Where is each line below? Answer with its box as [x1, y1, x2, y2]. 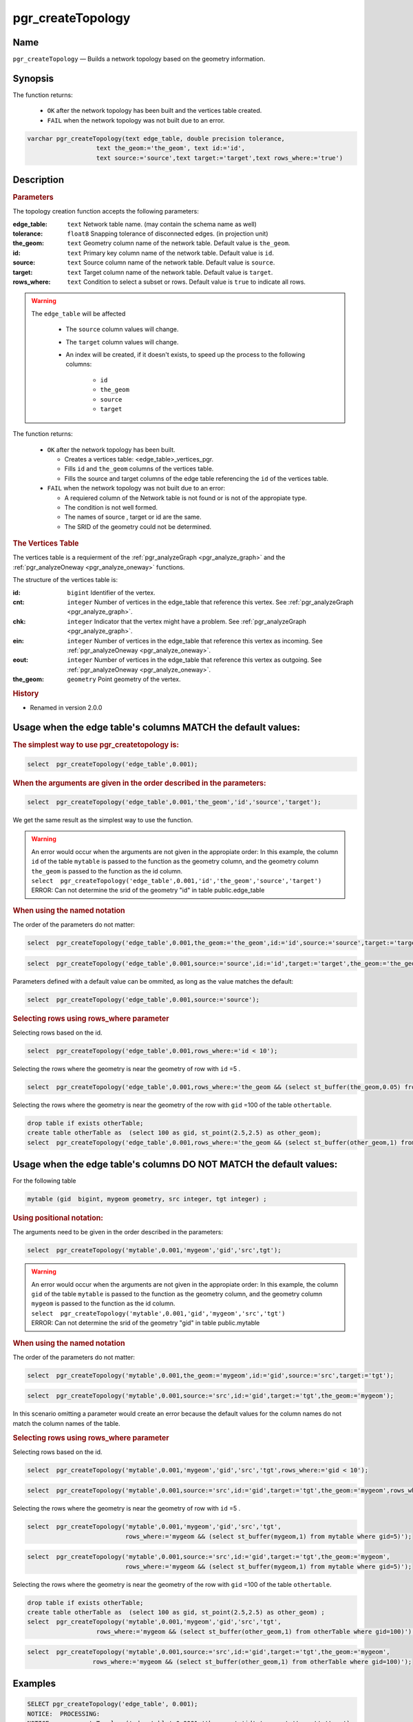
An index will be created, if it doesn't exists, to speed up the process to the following [65, 350, 306, 358]
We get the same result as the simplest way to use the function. [12, 816, 193, 824]
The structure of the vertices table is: [12, 576, 118, 584]
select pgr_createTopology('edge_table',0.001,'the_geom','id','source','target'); [27, 798, 321, 806]
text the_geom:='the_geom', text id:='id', [96, 145, 246, 152]
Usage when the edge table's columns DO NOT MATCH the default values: [12, 1158, 338, 1170]
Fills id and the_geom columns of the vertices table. [64, 465, 214, 473]
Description [12, 174, 65, 185]
